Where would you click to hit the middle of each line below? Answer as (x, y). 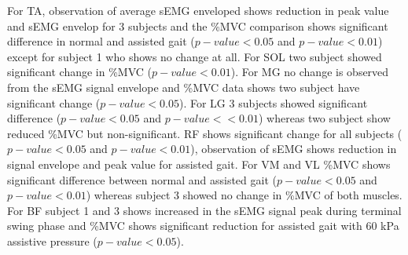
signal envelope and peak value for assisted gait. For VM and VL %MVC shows (199, 164)
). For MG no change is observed (310, 72)
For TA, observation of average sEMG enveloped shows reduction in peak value (198, 10)
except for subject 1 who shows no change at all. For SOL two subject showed (195, 56)
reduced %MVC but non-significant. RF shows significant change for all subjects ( (205, 133)
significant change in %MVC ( (80, 72)
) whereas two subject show (325, 118)
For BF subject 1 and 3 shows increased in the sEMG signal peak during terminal (204, 210)
